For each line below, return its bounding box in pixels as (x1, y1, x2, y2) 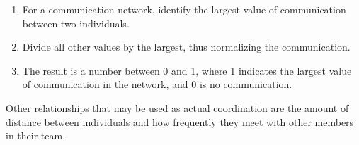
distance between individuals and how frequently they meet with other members (6, 114, 354, 129)
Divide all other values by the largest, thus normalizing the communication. (22, 39, 351, 54)
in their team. (6, 128, 66, 143)
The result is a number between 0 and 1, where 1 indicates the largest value (22, 63, 352, 77)
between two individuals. (22, 15, 130, 30)
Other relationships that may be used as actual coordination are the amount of (6, 100, 349, 115)
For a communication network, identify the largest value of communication (22, 2, 346, 16)
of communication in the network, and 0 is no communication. (22, 77, 292, 92)
